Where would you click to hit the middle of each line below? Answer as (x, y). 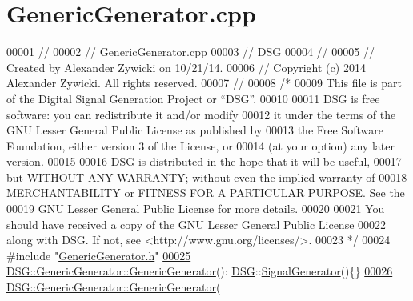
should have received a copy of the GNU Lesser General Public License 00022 (196, 224)
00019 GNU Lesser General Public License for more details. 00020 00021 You (196, 209)
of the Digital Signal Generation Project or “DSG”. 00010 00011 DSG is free (193, 98)
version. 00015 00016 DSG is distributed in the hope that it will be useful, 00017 (204, 161)
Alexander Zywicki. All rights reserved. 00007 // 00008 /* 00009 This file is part (204, 83)
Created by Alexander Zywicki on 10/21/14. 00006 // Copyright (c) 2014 (186, 67)
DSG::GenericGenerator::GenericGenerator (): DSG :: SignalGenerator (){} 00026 (200, 271)
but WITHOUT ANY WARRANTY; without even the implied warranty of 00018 (207, 177)
